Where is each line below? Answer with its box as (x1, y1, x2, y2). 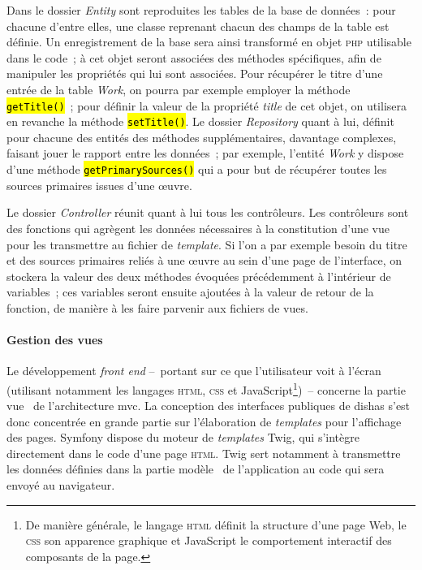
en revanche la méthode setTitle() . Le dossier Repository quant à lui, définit (6, 113, 394, 130)
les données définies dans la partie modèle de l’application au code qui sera (6, 460, 385, 477)
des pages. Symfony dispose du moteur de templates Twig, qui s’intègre (6, 429, 360, 446)
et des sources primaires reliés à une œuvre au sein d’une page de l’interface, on (6, 252, 403, 269)
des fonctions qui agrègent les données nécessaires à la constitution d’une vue (6, 219, 390, 236)
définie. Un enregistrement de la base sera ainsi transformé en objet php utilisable (6, 33, 411, 50)
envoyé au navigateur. (6, 477, 115, 494)
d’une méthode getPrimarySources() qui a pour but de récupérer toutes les (6, 161, 387, 178)
